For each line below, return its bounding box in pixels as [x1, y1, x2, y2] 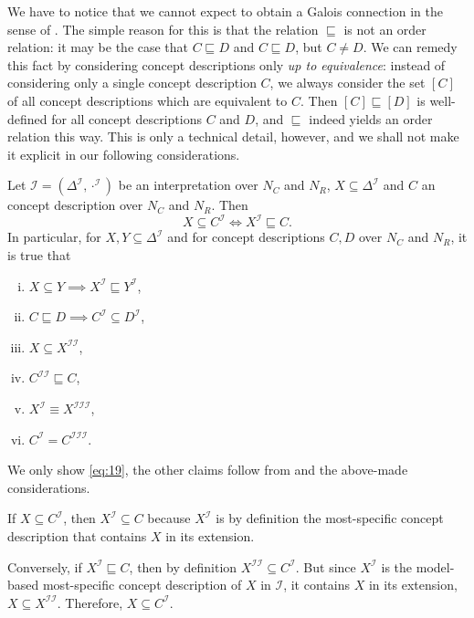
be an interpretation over [118, 175, 258, 194]
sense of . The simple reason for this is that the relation [7, 19, 319, 38]
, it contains [283, 575, 350, 594]
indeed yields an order [309, 109, 433, 128]
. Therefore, [57, 592, 123, 612]
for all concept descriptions [51, 109, 202, 128]
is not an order [343, 19, 427, 38]
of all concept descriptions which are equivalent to [7, 90, 288, 110]
